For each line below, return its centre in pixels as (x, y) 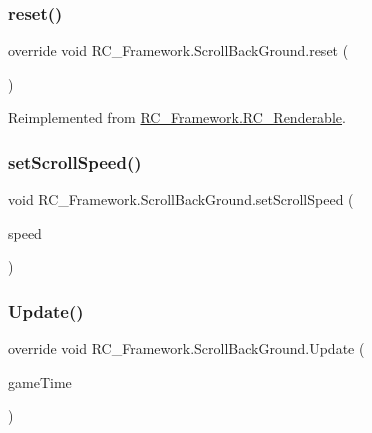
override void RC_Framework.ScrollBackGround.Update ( (186, 348)
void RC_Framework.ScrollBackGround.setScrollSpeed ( (181, 199)
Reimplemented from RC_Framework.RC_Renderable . (177, 117)
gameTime (40, 381)
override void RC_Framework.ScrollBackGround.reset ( (178, 50)
